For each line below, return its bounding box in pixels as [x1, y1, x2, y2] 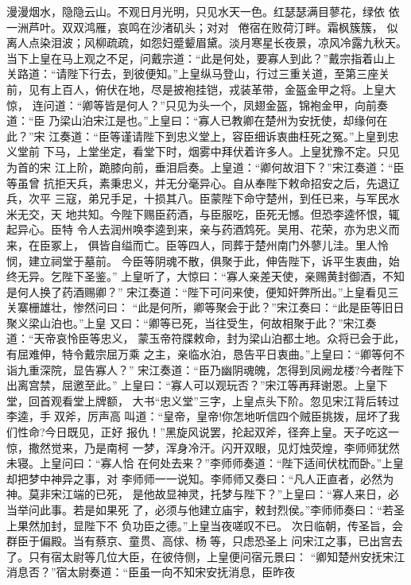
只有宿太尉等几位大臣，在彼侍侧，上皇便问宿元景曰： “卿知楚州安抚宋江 [28, 548, 405, 564]
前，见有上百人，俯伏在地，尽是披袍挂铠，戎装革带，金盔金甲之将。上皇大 [6, 80, 396, 97]
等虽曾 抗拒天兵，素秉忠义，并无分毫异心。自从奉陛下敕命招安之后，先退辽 [6, 174, 400, 191]
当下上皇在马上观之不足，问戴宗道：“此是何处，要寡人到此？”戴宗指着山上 [6, 49, 396, 66]
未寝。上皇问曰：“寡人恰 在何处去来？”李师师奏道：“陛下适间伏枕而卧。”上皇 [6, 455, 405, 471]
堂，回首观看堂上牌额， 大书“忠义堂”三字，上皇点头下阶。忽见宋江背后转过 [6, 392, 399, 409]
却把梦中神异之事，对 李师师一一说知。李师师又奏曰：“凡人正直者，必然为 [6, 470, 394, 486]
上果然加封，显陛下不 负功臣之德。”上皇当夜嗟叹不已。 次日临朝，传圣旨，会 [6, 517, 403, 533]
